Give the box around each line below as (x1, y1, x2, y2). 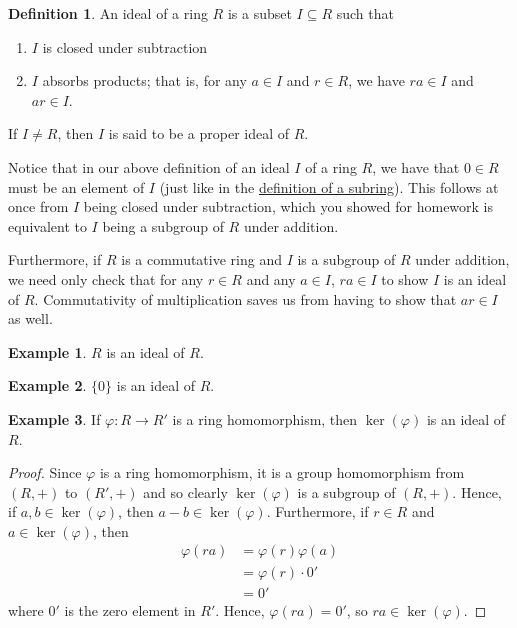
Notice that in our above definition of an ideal (8, 156, 290, 177)
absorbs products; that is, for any (42, 70, 247, 91)
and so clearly (143, 481, 228, 502)
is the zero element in (64, 599, 196, 620)
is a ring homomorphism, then (172, 408, 358, 429)
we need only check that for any (8, 268, 204, 289)
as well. (8, 308, 53, 329)
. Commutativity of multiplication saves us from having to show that (34, 288, 457, 309)
